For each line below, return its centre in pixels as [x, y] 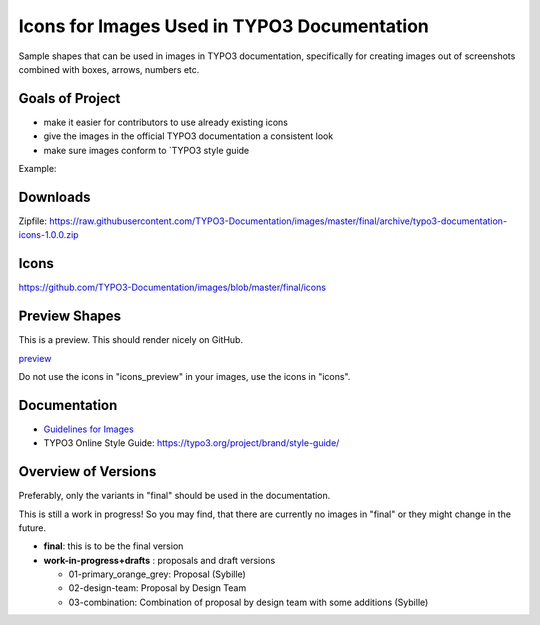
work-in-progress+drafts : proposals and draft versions [159, 560]
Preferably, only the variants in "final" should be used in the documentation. [174, 496]
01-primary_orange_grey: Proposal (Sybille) [157, 574]
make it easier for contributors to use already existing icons [166, 122]
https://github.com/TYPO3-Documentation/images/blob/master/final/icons [172, 287]
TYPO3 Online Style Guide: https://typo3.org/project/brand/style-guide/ [191, 443]
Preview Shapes [70, 316]
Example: [37, 169]
